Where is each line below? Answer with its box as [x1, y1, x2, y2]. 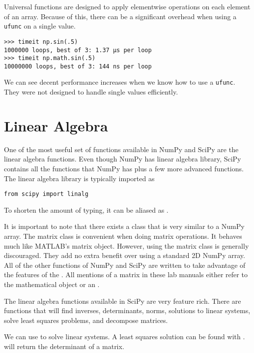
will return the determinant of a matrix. [4, 341, 124, 351]
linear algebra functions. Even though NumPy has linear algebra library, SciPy [4, 154, 241, 164]
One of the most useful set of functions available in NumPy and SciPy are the [4, 144, 239, 154]
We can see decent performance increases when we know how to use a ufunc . [4, 77, 235, 87]
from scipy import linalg [4, 191, 88, 198]
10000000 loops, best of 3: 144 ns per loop [4, 63, 152, 70]
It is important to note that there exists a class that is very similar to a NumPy [4, 221, 245, 231]
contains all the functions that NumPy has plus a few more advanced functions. [4, 163, 244, 174]
